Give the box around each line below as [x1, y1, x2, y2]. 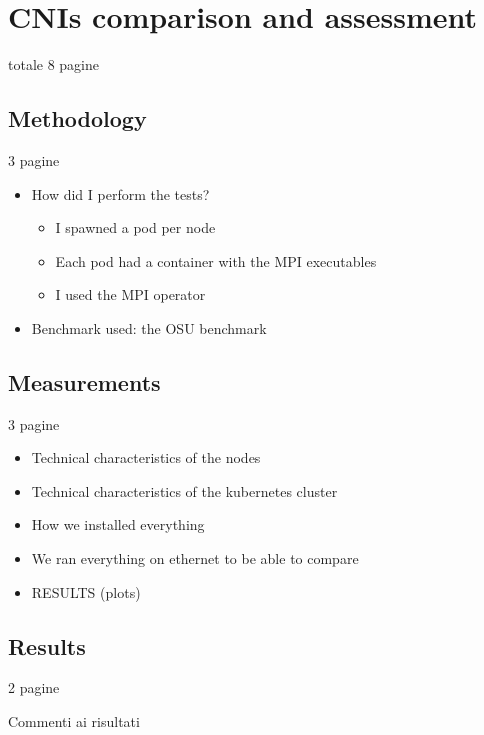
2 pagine [8, 677, 60, 698]
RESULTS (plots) [31, 581, 141, 602]
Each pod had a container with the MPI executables [55, 250, 377, 271]
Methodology [8, 103, 147, 134]
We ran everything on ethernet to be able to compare [31, 548, 359, 569]
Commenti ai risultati [8, 711, 140, 732]
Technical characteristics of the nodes [31, 447, 261, 468]
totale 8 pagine [8, 54, 99, 75]
